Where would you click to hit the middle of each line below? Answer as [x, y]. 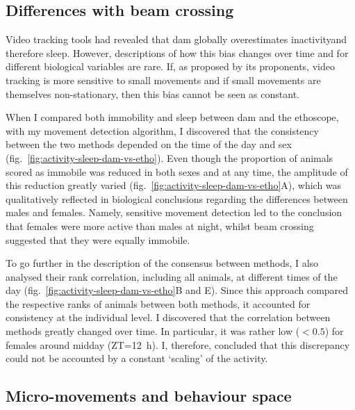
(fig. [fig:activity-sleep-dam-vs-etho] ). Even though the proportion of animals [170, 157]
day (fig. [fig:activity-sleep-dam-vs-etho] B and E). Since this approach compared [177, 290]
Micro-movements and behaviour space [149, 396]
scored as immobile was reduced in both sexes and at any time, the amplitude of [177, 171]
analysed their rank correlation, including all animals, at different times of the [172, 276]
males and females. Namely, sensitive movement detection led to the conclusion [174, 212]
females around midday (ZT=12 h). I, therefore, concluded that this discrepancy [178, 344]
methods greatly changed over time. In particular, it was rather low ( [153, 331]
